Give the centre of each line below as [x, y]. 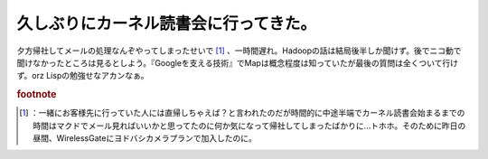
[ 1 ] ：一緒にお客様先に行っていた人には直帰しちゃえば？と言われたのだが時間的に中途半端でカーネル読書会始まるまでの [242, 113]
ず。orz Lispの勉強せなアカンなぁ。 [83, 76]
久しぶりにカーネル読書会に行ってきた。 [166, 23]
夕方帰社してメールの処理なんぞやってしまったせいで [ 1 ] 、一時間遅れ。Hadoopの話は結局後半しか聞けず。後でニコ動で [239, 51]
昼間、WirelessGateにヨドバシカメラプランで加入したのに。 [145, 138]
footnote [37, 95]
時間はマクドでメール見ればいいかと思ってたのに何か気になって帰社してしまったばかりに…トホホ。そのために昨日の [249, 126]
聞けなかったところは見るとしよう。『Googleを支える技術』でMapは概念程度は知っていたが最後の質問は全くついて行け [238, 62]
